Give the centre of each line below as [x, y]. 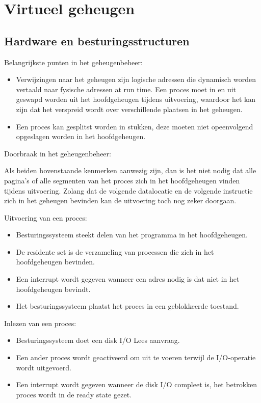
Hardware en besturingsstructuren [97, 41]
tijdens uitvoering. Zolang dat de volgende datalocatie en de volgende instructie [128, 190]
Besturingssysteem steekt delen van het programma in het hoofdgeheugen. [132, 235]
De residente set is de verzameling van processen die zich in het [115, 251]
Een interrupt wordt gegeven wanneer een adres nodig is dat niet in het [128, 279]
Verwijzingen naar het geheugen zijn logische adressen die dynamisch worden [136, 79]
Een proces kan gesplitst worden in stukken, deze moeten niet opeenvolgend [135, 126]
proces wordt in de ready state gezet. [74, 394]
